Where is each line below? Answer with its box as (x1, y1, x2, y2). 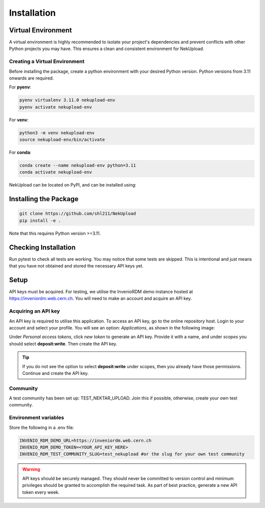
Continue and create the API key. (22, 370, 89, 376)
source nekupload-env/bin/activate (19, 137, 105, 142)
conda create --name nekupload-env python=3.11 (19, 162, 136, 168)
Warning (22, 466, 40, 472)
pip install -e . (19, 217, 61, 223)
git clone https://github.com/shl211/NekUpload (19, 211, 136, 216)
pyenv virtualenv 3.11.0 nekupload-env (19, 97, 115, 103)
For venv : (9, 117, 29, 123)
